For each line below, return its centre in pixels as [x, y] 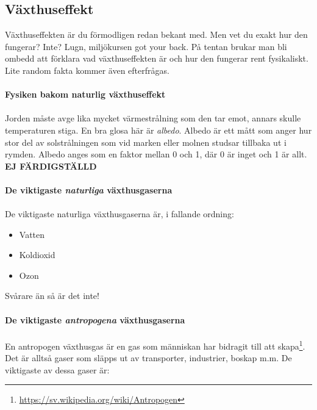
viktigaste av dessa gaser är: [57, 369]
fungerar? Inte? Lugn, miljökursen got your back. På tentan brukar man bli [146, 46]
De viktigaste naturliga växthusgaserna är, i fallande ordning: [119, 214]
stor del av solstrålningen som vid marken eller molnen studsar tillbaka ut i [146, 142]
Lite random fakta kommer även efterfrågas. [87, 70]
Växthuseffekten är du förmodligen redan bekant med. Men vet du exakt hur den [156, 34]
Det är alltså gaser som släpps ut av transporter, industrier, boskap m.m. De [148, 358]
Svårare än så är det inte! [52, 296]
